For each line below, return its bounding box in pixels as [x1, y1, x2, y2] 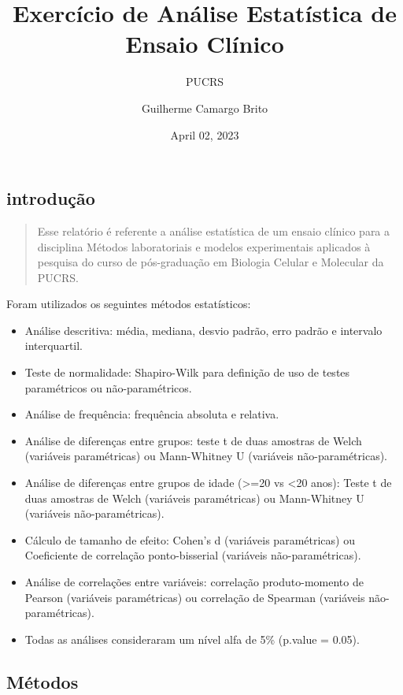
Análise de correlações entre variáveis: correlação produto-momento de [24, 574, 364, 589]
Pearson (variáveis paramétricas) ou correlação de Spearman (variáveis [24, 589, 365, 605]
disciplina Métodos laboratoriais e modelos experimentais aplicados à [37, 238, 371, 255]
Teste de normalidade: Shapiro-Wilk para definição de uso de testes [24, 364, 350, 381]
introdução [6, 186, 95, 210]
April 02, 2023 [170, 126, 239, 143]
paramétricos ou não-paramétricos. [24, 379, 192, 396]
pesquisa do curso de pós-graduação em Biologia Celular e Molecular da [37, 254, 384, 270]
